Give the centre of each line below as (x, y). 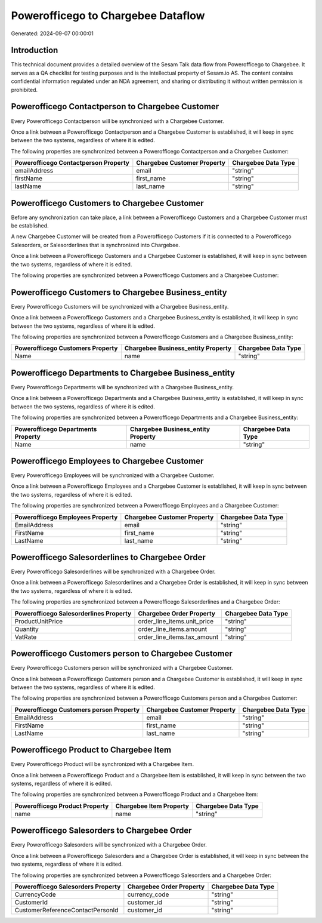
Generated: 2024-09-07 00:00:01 (52, 33)
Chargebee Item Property (152, 806)
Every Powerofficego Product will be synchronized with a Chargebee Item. (102, 764)
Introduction (35, 50)
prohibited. (24, 90)
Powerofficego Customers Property (66, 348)
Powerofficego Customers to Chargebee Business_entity (119, 292)
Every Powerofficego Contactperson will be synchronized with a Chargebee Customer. (117, 121)
